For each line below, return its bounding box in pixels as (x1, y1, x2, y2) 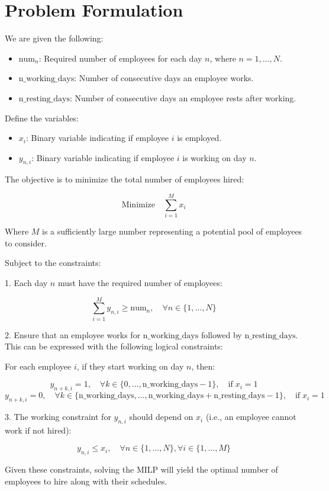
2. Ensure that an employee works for (5, 328, 141, 341)
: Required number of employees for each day (38, 52, 202, 64)
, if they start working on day (76, 360, 184, 372)
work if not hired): (5, 423, 72, 436)
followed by (201, 328, 242, 341)
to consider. (5, 236, 47, 249)
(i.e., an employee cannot (205, 410, 296, 423)
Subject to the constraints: (5, 256, 101, 269)
